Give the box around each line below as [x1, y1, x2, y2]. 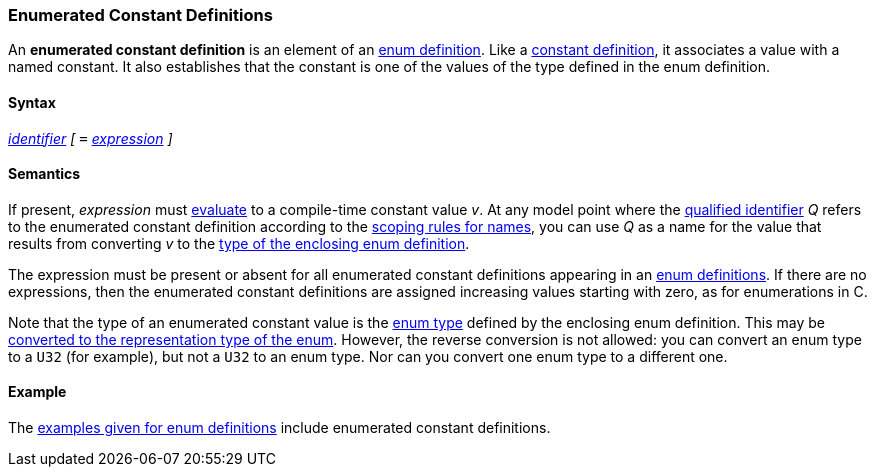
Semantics [8, 165, 81, 183]
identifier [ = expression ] [8, 129, 173, 147]
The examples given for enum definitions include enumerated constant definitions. [8, 419, 551, 437]
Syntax [8, 93, 56, 111]
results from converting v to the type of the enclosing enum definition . [8, 234, 470, 252]
